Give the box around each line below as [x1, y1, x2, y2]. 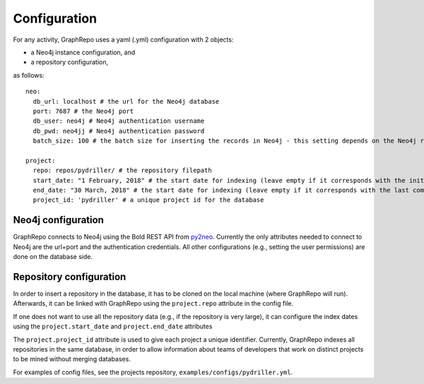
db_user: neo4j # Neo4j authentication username [33, 117, 205, 125]
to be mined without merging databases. [13, 355, 131, 364]
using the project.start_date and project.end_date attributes [13, 322, 213, 331]
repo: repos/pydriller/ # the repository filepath [33, 167, 212, 174]
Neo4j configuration [13, 214, 104, 226]
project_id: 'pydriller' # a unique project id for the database [33, 196, 264, 204]
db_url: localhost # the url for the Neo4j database [33, 97, 220, 105]
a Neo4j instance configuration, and [30, 48, 136, 56]
